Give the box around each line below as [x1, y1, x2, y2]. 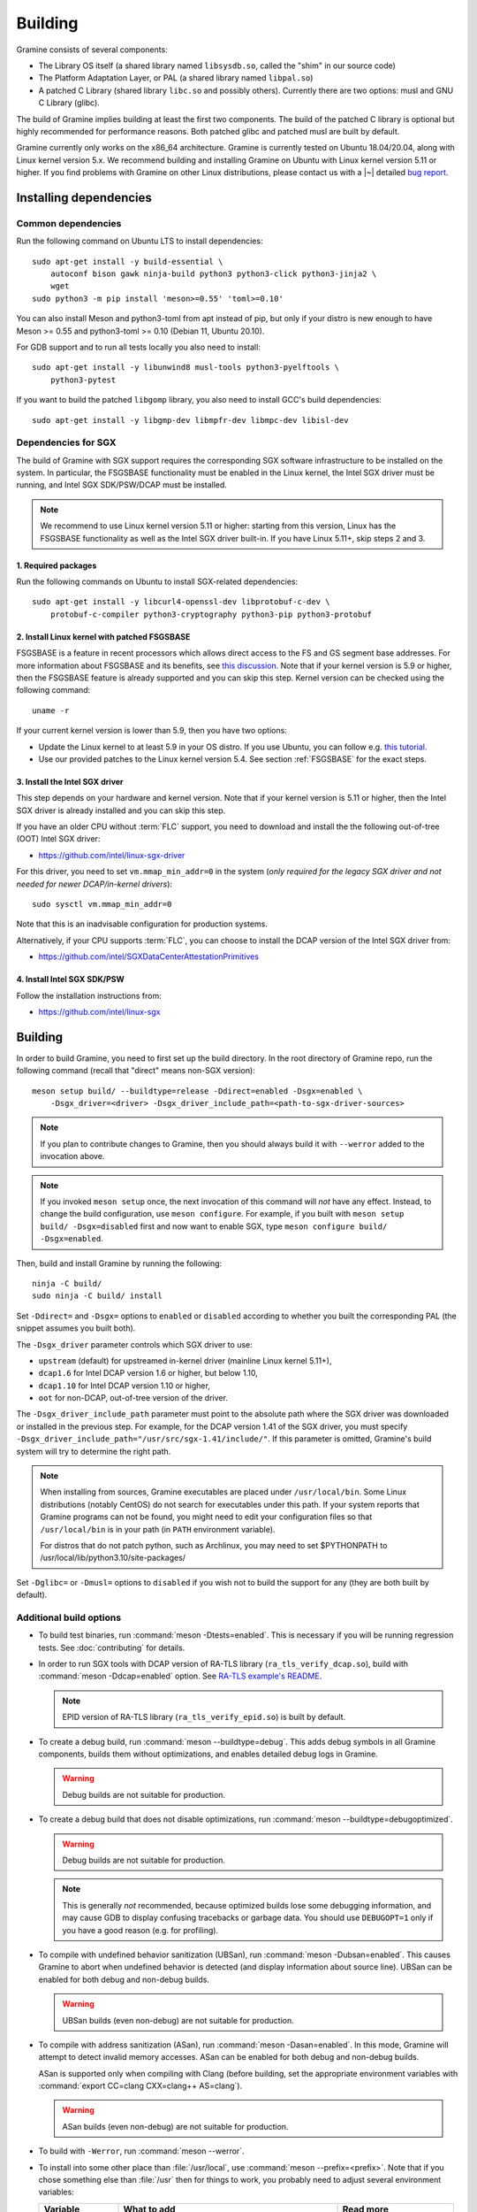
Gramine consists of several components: [16, 44, 168, 55]
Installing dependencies [16, 190, 152, 205]
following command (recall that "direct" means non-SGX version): [16, 1065, 255, 1076]
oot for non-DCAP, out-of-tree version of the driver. [38, 1393, 229, 1403]
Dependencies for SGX [16, 436, 117, 449]
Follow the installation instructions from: [16, 990, 163, 1001]
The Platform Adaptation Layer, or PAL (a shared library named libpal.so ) [38, 73, 314, 83]
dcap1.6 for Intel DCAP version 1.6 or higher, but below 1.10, [38, 1368, 258, 1379]
